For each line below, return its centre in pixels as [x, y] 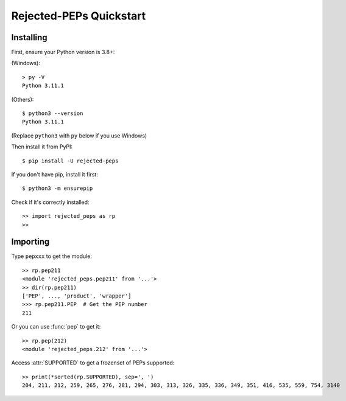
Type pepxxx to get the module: [52, 256]
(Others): [23, 99]
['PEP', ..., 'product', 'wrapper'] [77, 296]
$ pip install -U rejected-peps [70, 161]
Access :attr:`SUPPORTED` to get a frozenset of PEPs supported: [93, 363]
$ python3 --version [53, 113]
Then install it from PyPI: [42, 147]
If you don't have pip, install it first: [55, 174]
